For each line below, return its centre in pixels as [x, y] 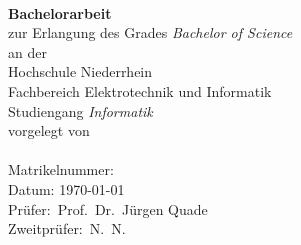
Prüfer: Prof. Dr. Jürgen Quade [108, 208]
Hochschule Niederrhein [80, 71]
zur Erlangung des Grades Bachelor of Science [150, 32]
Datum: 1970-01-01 [66, 188]
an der [27, 51]
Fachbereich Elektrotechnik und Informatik [140, 90]
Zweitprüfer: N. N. [67, 228]
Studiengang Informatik [80, 110]
